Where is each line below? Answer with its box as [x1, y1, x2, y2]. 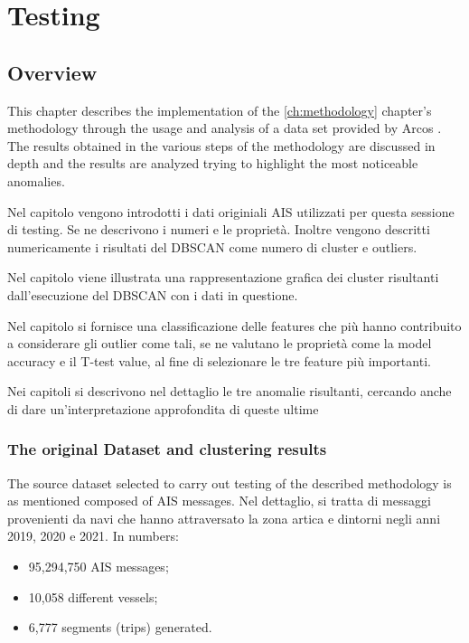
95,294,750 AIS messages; [28, 557, 169, 576]
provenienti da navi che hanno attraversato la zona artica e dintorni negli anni [7, 508, 441, 527]
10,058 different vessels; [28, 587, 158, 606]
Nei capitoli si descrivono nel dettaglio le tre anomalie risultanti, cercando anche [7, 382, 452, 401]
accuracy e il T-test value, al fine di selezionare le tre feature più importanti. [7, 351, 431, 370]
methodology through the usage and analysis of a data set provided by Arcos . [7, 118, 442, 137]
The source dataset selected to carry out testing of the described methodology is [7, 473, 452, 492]
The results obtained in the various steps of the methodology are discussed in [7, 136, 436, 155]
